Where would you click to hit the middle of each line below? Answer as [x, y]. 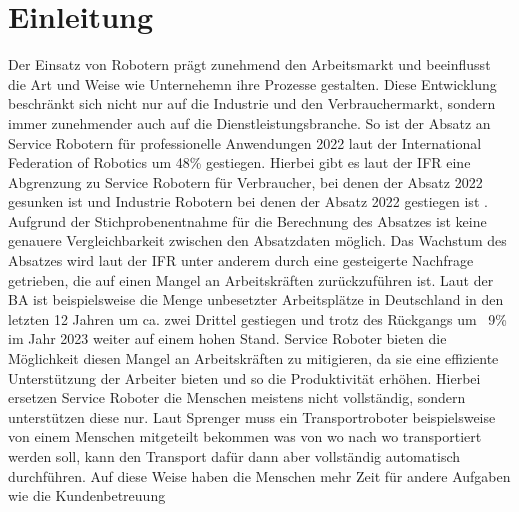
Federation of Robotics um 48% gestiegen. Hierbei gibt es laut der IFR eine [239, 162]
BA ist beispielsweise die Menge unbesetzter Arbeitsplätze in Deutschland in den [256, 299]
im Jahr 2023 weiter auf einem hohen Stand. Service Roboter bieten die [227, 338]
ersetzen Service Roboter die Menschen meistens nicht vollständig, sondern [237, 397]
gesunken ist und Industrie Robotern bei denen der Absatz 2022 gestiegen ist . [248, 201]
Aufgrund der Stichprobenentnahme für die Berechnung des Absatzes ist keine [247, 220]
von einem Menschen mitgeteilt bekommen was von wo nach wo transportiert [245, 436]
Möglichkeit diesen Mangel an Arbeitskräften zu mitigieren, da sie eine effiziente [253, 358]
